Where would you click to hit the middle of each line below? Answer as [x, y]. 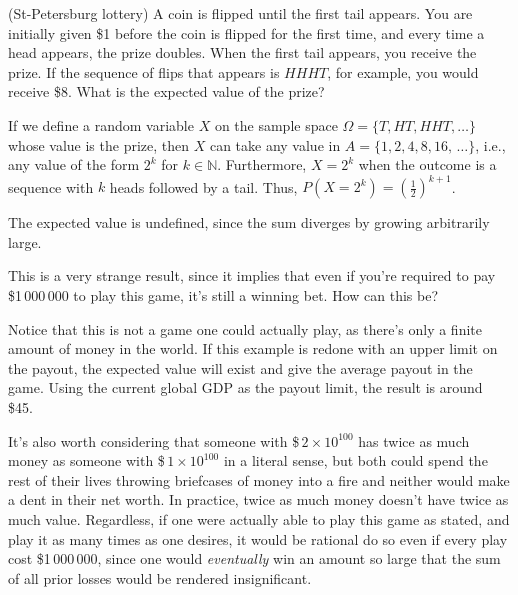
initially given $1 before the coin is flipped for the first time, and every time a [246, 32]
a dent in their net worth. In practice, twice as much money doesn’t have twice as [258, 499]
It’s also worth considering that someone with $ [154, 440]
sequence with [51, 186]
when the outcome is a [427, 164]
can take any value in [275, 144]
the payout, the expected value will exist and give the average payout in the [240, 367]
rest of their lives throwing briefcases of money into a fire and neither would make [259, 479]
